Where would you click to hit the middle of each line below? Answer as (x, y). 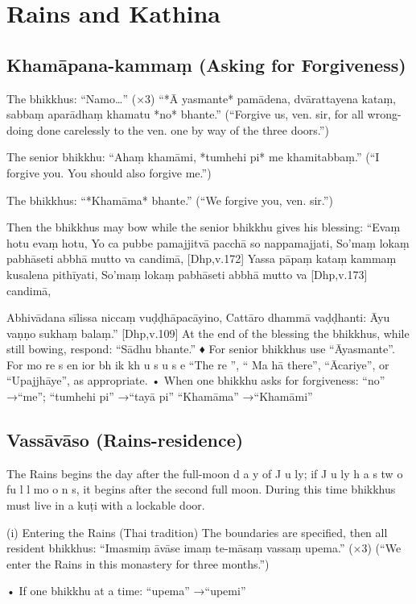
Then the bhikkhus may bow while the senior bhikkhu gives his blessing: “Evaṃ (204, 227)
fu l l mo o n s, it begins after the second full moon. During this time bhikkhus (201, 489)
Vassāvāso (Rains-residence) (125, 440)
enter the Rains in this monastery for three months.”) (138, 563)
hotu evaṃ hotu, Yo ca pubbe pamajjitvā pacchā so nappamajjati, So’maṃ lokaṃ (208, 242)
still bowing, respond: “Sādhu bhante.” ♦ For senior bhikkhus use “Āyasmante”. (201, 349)
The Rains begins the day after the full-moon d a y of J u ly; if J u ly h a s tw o (205, 473)
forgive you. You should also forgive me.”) (109, 172)
